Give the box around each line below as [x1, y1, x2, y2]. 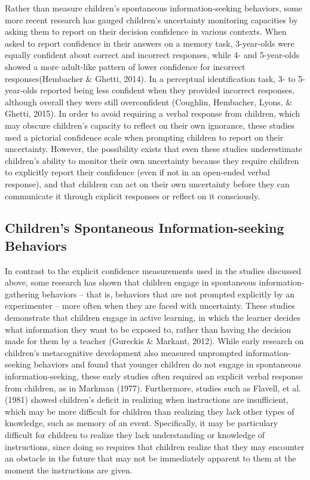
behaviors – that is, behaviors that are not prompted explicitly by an [42, 287, 295, 300]
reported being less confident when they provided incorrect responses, [40, 84, 294, 96]
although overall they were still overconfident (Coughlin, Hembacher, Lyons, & [5, 95, 293, 108]
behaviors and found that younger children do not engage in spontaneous [33, 358, 301, 370]
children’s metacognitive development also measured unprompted [5, 346, 243, 359]
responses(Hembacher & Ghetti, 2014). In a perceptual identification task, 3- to [5, 72, 296, 84]
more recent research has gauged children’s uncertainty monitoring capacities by [5, 13, 298, 26]
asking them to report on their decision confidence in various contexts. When [5, 25, 287, 38]
